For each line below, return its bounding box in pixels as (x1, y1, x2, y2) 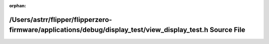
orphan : (9, 3, 26, 8)
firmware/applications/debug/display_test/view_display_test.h (9, 26, 209, 34)
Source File (209, 26, 246, 34)
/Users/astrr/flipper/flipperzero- (9, 15, 112, 24)
